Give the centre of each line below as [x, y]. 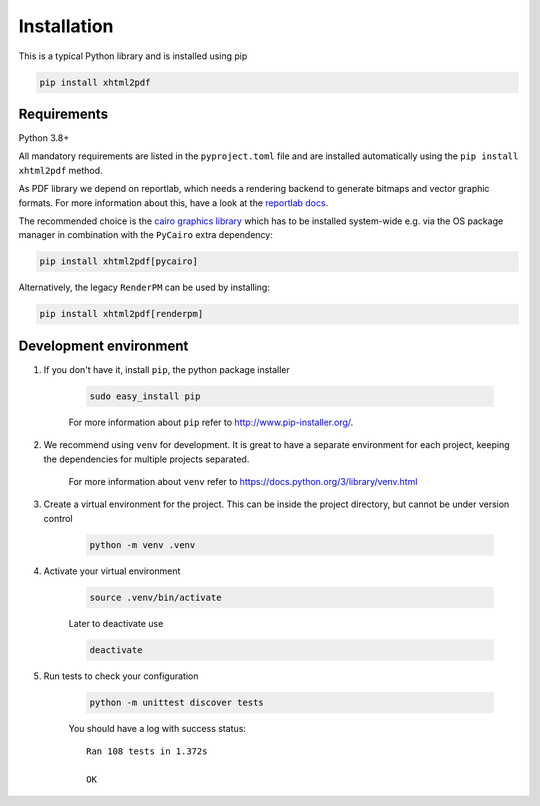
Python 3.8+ [44, 138]
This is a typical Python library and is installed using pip [133, 56]
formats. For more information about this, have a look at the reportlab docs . [173, 202]
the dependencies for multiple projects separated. [146, 459]
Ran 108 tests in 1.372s [147, 751]
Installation [66, 26]
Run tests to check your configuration [121, 676]
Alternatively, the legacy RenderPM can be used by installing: [144, 287]
